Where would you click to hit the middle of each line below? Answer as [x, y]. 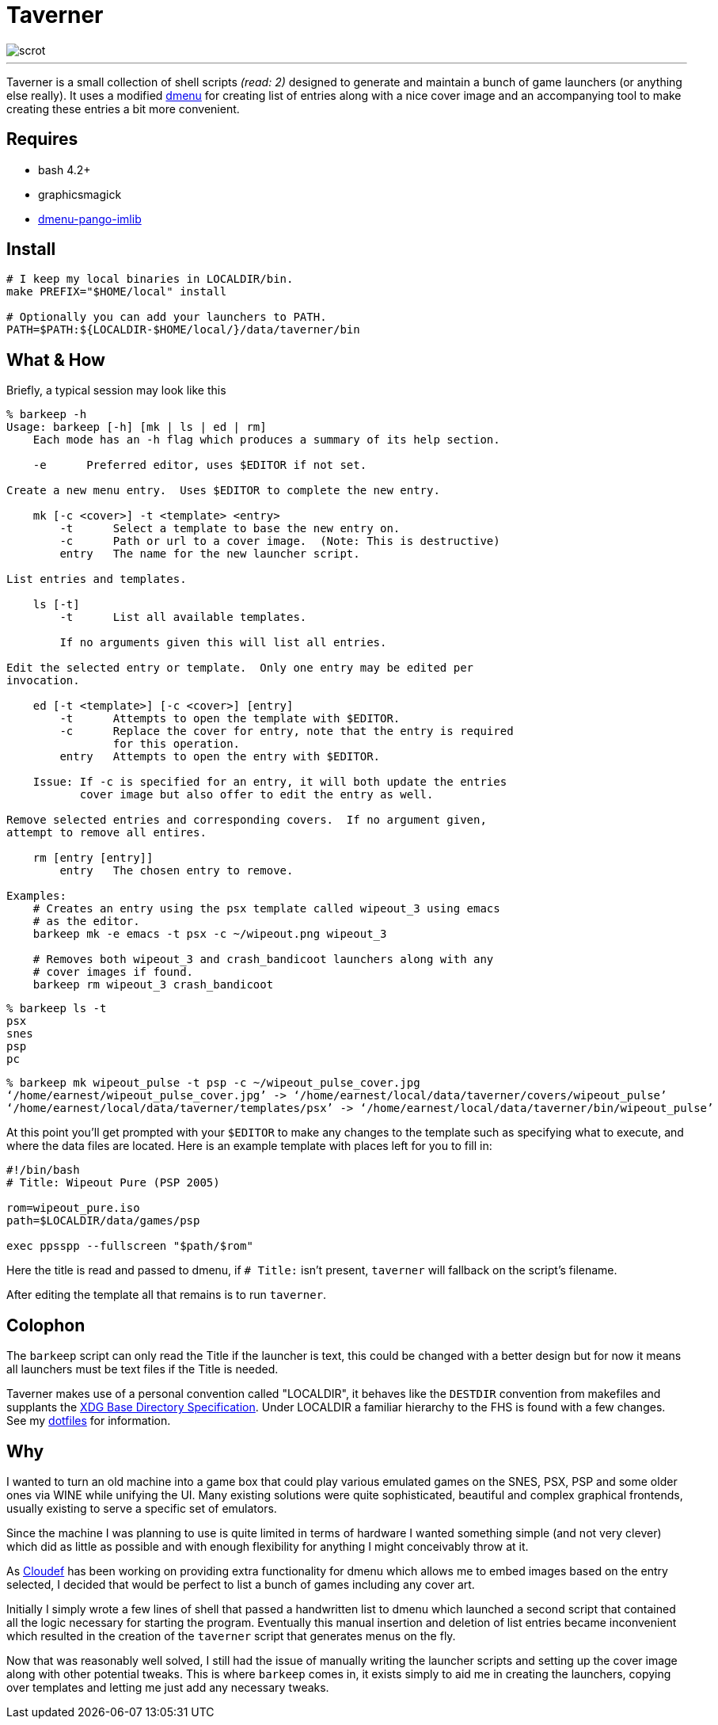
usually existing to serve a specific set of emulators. [142, 1508]
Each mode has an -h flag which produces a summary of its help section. [266, 440]
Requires [42, 139]
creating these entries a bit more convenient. [123, 109]
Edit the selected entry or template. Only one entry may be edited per [240, 668]
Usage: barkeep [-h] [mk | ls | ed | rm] [137, 427]
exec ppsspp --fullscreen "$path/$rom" [130, 1246]
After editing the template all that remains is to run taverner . [167, 1295]
